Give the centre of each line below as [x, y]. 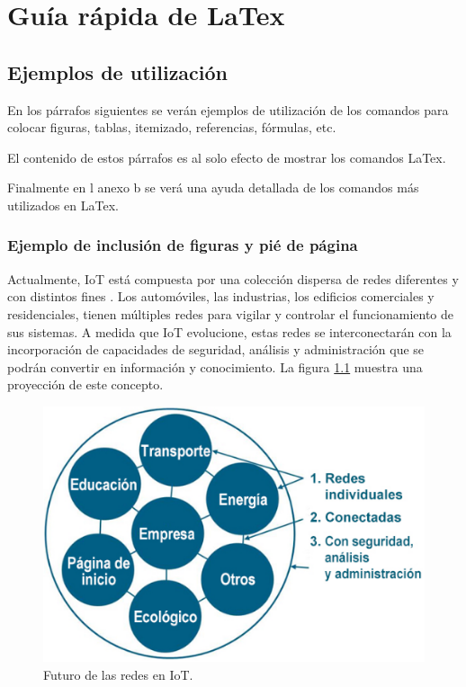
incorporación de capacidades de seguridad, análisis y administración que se [216, 349]
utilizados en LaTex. [63, 205]
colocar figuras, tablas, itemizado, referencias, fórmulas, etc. [172, 127]
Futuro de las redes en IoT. [118, 674]
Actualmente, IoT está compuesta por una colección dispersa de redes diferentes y [233, 278]
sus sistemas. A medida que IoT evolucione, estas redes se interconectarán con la [229, 331]
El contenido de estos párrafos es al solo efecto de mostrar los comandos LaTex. [227, 157]
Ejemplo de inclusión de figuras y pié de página [183, 245]
